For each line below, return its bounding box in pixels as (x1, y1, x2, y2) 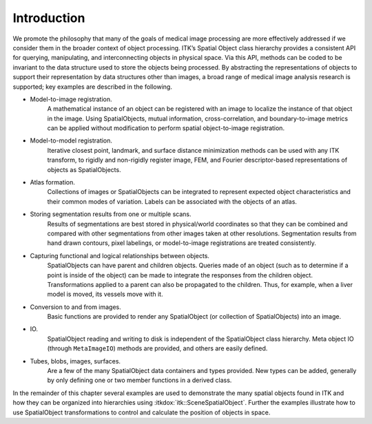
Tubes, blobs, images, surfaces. (30, 357, 121, 365)
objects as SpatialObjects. (47, 165, 121, 173)
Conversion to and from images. (30, 303, 122, 311)
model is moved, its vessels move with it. (47, 290, 163, 299)
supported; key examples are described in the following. (12, 83, 172, 91)
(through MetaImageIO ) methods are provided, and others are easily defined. (47, 344, 268, 352)
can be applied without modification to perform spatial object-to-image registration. (47, 124, 285, 132)
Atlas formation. (30, 178, 75, 187)
